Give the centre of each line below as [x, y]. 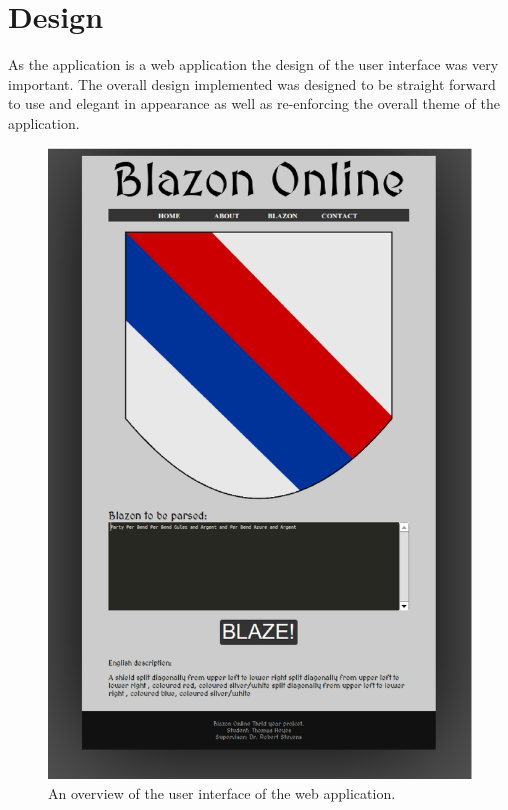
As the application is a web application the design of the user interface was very [253, 64]
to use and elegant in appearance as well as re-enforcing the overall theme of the [254, 103]
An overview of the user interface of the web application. [222, 793]
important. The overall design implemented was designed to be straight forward [252, 83]
